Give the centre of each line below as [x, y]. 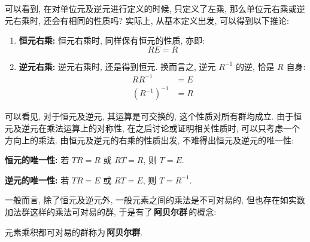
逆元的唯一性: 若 [37, 180]
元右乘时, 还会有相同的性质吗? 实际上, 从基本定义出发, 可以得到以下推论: [147, 20]
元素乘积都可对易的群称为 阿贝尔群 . [74, 232]
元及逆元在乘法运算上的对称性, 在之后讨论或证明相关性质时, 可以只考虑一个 [153, 128]
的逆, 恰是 [255, 66]
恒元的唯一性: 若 [37, 160]
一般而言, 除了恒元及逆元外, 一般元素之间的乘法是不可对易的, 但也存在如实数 [155, 200]
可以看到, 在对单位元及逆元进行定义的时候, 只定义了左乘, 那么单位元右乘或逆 [155, 8]
